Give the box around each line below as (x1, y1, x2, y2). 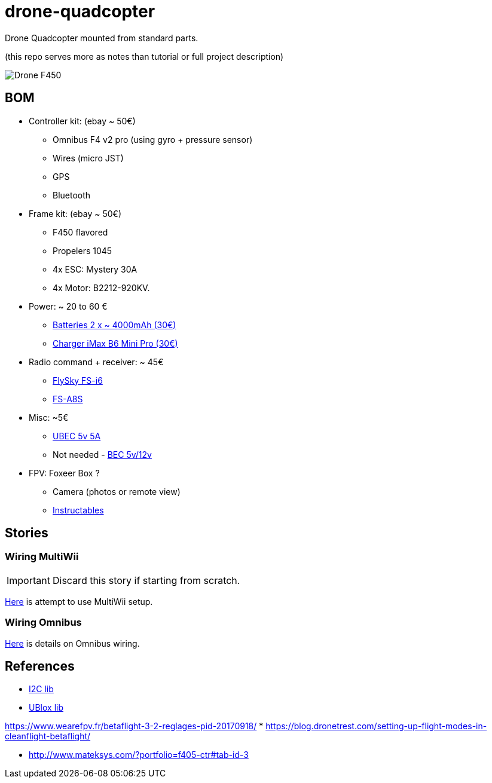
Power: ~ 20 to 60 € (29, 301, 108, 311)
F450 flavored (53, 227, 108, 237)
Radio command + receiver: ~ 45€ (29, 356, 164, 367)
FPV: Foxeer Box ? (29, 467, 100, 478)
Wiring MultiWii (5, 550, 79, 563)
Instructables (53, 504, 104, 515)
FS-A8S (53, 393, 83, 404)
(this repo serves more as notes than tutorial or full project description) (5, 51, 284, 62)
